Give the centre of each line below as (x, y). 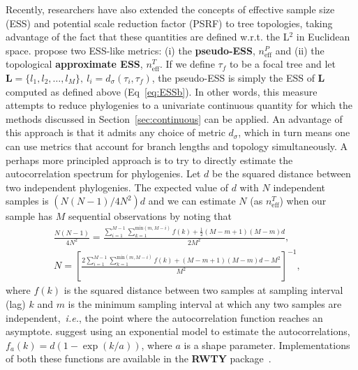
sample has (29, 216)
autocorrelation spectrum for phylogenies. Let (103, 173)
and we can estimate (192, 201)
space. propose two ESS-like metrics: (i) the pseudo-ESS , (130, 50)
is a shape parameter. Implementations (267, 345)
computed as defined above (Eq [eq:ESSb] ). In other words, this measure (162, 91)
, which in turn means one (294, 132)
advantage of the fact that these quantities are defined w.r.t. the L (148, 37)
